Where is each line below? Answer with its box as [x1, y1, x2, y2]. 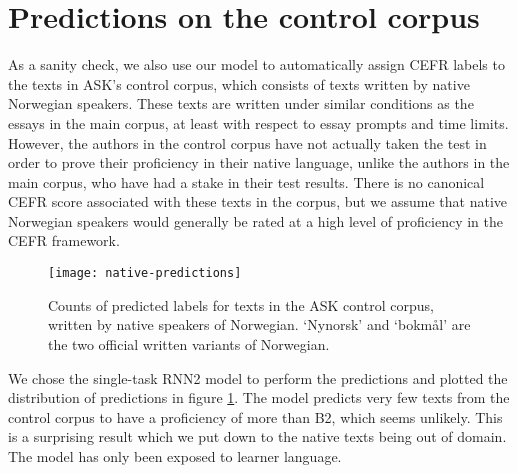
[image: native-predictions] [48, 266, 242, 281]
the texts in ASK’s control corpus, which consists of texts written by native [8, 73, 470, 94]
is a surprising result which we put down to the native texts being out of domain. [8, 426, 507, 447]
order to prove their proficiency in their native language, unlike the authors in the [8, 152, 510, 173]
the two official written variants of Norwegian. [48, 333, 330, 354]
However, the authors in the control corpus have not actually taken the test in [8, 132, 487, 153]
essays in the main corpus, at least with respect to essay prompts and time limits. [8, 112, 509, 133]
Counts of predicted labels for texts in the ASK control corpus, [48, 294, 434, 315]
